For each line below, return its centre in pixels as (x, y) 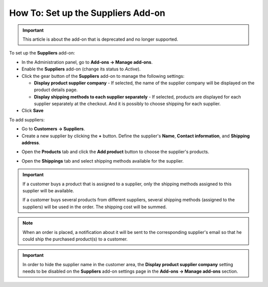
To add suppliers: (27, 119)
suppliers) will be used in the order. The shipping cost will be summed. (95, 207)
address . (31, 143)
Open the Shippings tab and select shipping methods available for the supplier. (102, 161)
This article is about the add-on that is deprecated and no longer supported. (100, 39)
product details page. (56, 90)
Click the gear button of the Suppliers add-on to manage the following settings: (103, 76)
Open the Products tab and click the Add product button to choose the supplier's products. (115, 152)
